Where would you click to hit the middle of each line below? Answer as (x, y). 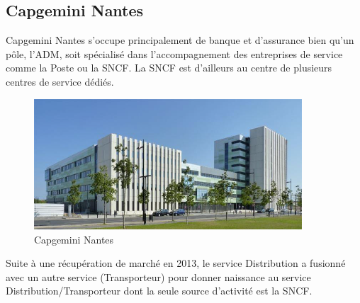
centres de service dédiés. (60, 81)
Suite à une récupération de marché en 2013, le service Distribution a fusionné (176, 263)
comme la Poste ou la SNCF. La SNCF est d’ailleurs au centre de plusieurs (169, 68)
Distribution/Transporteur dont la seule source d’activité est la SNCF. (159, 291)
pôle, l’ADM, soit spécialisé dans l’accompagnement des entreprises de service (174, 53)
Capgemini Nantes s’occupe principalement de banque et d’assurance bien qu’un (180, 40)
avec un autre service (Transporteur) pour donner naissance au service (158, 276)
